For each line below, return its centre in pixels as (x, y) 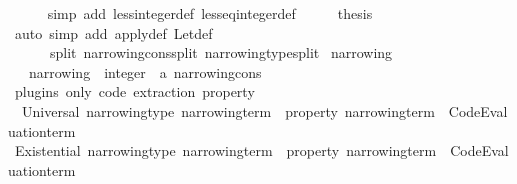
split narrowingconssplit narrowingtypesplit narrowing (221, 52)
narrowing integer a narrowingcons (145, 71)
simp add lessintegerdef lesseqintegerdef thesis (210, 13)
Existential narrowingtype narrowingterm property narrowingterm (225, 150)
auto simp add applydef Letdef (113, 32)
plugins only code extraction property (134, 91)
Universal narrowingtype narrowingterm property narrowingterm (228, 110)
